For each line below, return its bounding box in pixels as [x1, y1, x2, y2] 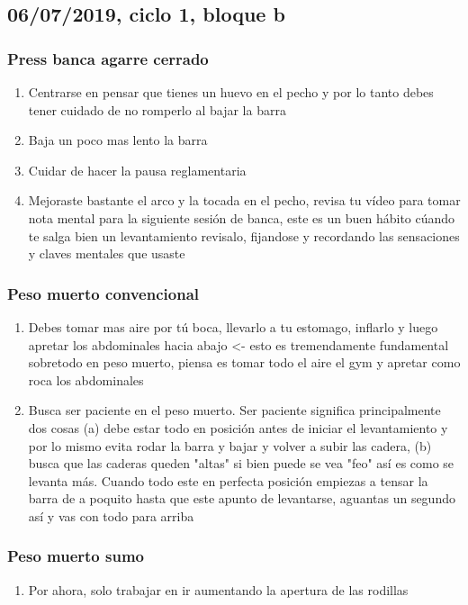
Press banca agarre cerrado [7, 47, 209, 69]
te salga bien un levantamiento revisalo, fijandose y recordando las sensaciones [28, 226, 460, 245]
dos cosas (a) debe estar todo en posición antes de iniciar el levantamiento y [28, 418, 448, 437]
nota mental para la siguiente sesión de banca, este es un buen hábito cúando [28, 208, 455, 227]
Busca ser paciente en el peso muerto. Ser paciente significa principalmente [28, 401, 441, 420]
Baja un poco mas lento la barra [28, 131, 208, 149]
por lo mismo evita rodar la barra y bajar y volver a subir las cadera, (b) [28, 436, 432, 455]
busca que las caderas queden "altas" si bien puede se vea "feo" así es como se [28, 454, 454, 473]
